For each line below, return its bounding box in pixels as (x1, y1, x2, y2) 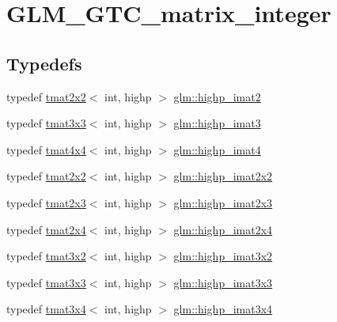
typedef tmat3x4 (6, 301, 86, 317)
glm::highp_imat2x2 (173, 168, 273, 184)
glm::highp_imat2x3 (173, 194, 273, 210)
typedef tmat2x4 (6, 221, 86, 237)
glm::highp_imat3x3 (173, 274, 273, 290)
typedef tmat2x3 (6, 194, 86, 210)
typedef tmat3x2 (6, 248, 86, 264)
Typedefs (6, 51, 82, 75)
